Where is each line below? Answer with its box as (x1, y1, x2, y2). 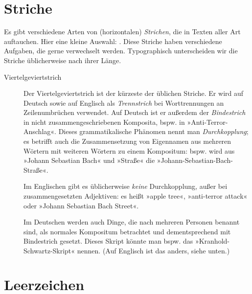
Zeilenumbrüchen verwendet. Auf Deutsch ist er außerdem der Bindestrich (23, 107, 246, 117)
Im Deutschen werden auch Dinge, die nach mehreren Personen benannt (23, 217, 240, 227)
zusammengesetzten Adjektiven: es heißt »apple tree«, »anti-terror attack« (23, 191, 248, 201)
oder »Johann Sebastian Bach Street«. (23, 200, 139, 210)
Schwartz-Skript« (23, 246, 75, 255)
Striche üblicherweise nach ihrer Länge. (4, 55, 121, 65)
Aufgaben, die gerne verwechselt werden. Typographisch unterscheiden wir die (4, 45, 238, 56)
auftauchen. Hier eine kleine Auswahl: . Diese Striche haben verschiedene (4, 36, 222, 46)
